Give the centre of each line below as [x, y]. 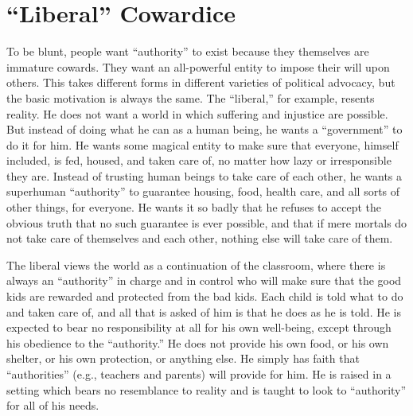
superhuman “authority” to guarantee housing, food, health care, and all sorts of [203, 191]
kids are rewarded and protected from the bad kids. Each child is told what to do [205, 296]
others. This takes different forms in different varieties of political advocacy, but [201, 82]
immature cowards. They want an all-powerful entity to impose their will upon [198, 66]
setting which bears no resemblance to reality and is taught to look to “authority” [206, 389]
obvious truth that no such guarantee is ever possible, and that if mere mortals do [207, 222]
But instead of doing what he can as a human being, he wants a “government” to [205, 129]
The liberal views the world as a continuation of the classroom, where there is [196, 264]
